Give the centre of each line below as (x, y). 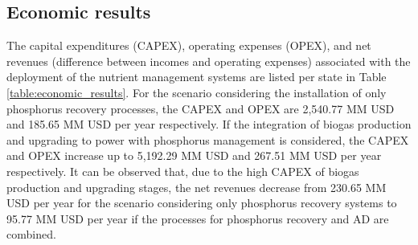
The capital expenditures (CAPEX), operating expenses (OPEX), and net (189, 45)
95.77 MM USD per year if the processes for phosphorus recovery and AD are (198, 218)
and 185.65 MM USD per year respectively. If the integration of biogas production (209, 124)
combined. (31, 234)
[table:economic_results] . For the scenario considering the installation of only (197, 92)
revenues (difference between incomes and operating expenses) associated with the (209, 61)
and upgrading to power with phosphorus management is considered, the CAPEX (208, 139)
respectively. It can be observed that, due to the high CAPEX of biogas (183, 171)
